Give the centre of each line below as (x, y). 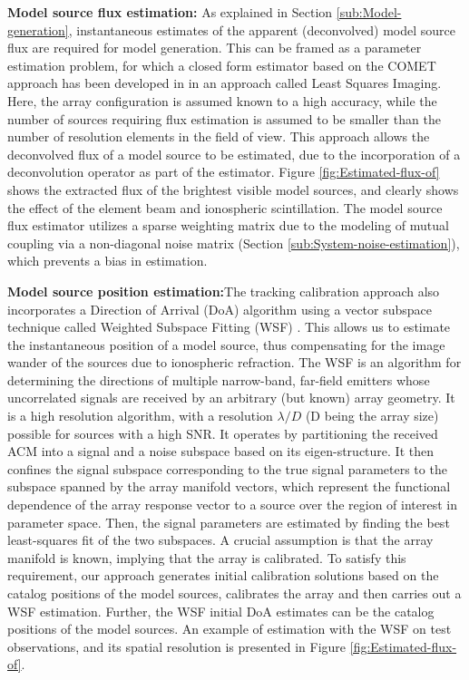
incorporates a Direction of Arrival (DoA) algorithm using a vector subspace (220, 309)
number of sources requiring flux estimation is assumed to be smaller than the (224, 118)
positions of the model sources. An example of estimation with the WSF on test (230, 629)
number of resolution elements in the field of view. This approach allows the (219, 136)
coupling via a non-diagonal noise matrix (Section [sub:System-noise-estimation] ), (234, 243)
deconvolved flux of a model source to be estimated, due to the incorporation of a (234, 154)
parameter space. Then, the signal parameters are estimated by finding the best (229, 522)
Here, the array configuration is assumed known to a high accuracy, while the (222, 100)
